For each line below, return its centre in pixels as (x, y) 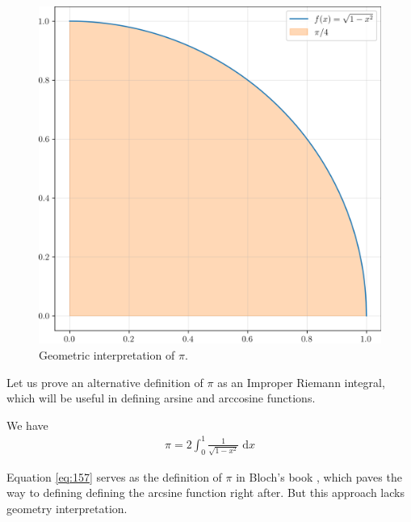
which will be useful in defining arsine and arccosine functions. (161, 398)
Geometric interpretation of (107, 354)
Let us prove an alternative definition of (105, 382)
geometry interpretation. (67, 508)
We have (27, 425)
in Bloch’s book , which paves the (319, 476)
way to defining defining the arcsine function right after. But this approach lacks (205, 493)
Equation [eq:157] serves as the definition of (114, 476)
